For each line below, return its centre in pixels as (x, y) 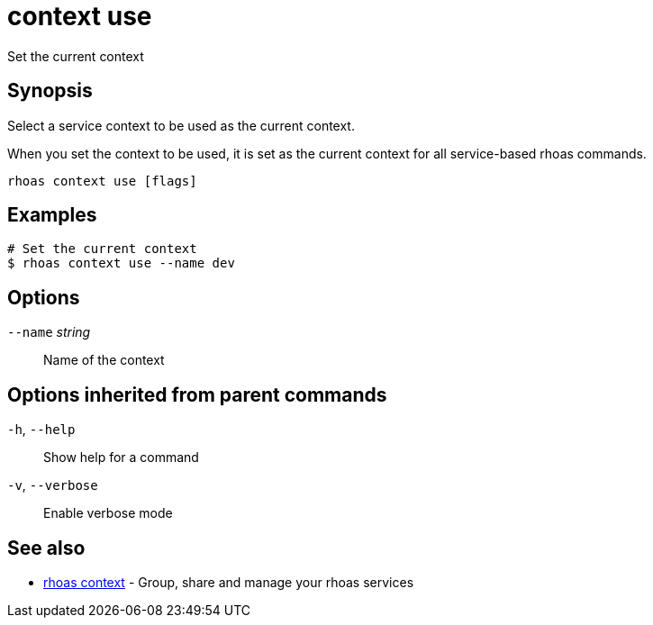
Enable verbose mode (108, 513)
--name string (49, 332)
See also (46, 548)
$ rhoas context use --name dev (121, 263)
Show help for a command (121, 457)
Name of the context (104, 360)
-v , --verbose (53, 485)
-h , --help (41, 430)
